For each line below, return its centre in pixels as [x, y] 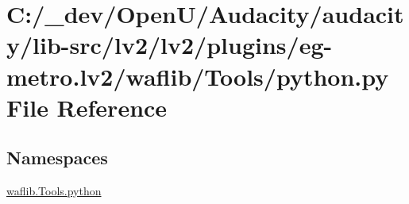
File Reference [87, 107]
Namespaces [57, 158]
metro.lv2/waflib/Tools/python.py [198, 76]
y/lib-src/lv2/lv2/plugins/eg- [170, 45]
